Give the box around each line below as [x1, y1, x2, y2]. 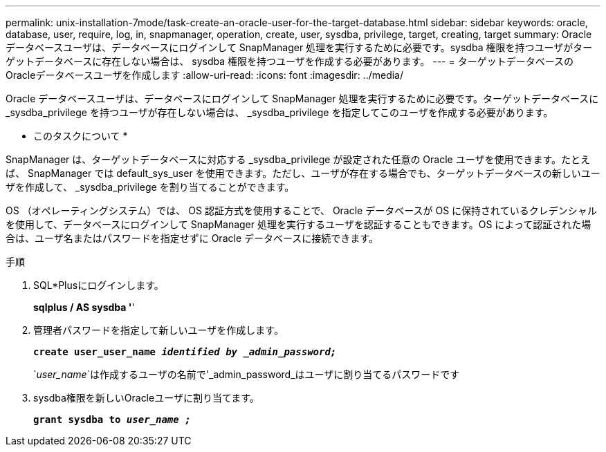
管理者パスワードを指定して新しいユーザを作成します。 [33, 324, 284, 336]
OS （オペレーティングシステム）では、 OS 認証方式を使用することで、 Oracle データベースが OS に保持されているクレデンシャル [6, 205, 597, 216]
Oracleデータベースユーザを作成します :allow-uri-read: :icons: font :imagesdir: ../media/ [6, 69, 404, 81]
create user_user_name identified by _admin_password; [33, 346, 337, 357]
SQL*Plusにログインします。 [33, 279, 164, 291]
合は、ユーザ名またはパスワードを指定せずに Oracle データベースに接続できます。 [6, 232, 378, 244]
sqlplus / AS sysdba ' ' [33, 301, 135, 313]
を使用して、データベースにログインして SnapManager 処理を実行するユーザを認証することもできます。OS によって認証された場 [6, 218, 591, 230]
